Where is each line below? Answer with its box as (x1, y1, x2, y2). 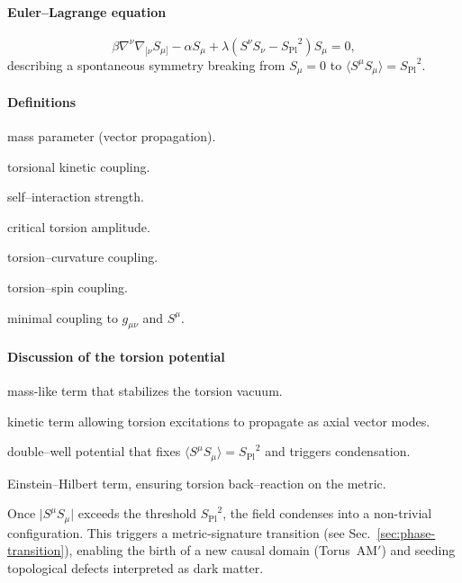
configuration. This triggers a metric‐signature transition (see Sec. (7, 523, 371, 542)
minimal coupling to (7, 308, 118, 327)
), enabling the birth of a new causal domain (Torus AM (64, 541, 378, 560)
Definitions (7, 92, 77, 111)
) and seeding (381, 541, 456, 560)
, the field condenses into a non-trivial (222, 504, 432, 523)
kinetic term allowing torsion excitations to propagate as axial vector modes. (7, 411, 430, 430)
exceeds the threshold (77, 504, 197, 523)
